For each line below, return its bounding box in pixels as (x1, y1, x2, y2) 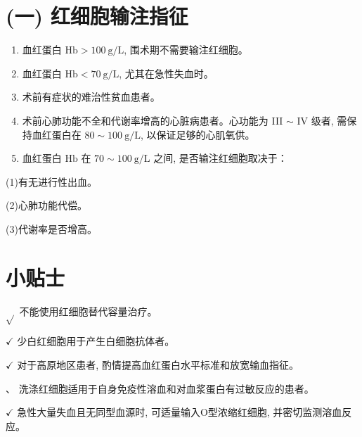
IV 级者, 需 (297, 113, 347, 127)
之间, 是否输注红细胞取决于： (153, 151, 287, 165)
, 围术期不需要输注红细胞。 (124, 42, 248, 57)
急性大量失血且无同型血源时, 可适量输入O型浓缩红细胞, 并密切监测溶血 (17, 405, 342, 419)
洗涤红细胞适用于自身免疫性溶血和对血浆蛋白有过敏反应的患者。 (18, 381, 314, 395)
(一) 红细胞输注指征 (6, 1, 188, 30)
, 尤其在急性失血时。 (119, 65, 214, 80)
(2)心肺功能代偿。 (6, 198, 87, 213)
